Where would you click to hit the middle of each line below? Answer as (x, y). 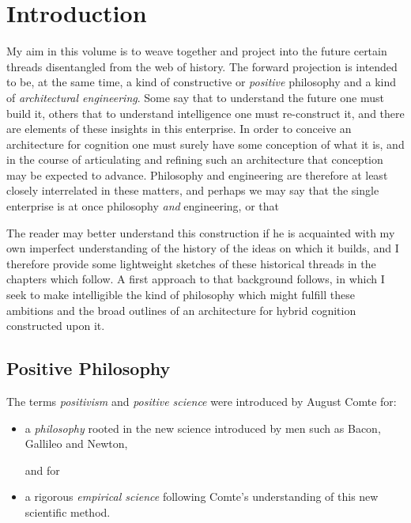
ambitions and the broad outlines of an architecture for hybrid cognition (181, 310)
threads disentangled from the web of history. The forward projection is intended (202, 66)
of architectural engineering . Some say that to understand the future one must (195, 97)
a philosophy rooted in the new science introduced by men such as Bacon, (203, 428)
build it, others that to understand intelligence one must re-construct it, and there (205, 113)
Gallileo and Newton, (76, 443)
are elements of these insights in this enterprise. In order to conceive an (179, 129)
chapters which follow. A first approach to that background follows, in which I (196, 279)
